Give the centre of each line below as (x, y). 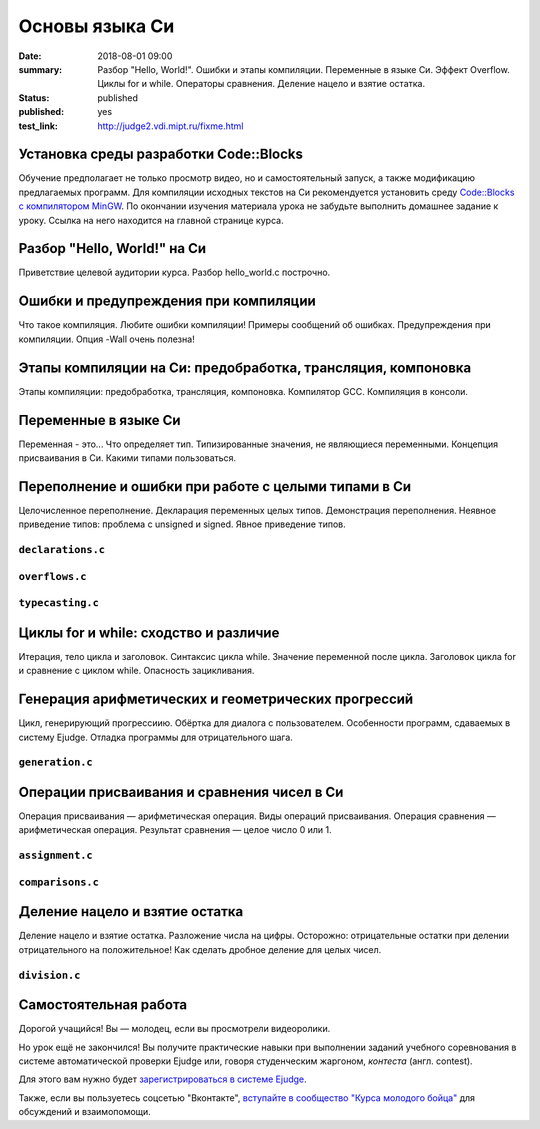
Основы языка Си (96, 26)
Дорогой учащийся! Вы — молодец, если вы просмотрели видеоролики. (174, 1029)
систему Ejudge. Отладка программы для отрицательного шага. (156, 737)
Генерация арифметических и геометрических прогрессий (216, 699)
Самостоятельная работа (103, 1005)
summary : (40, 69)
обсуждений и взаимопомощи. (85, 1112)
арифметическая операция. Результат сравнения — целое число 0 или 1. (175, 830)
